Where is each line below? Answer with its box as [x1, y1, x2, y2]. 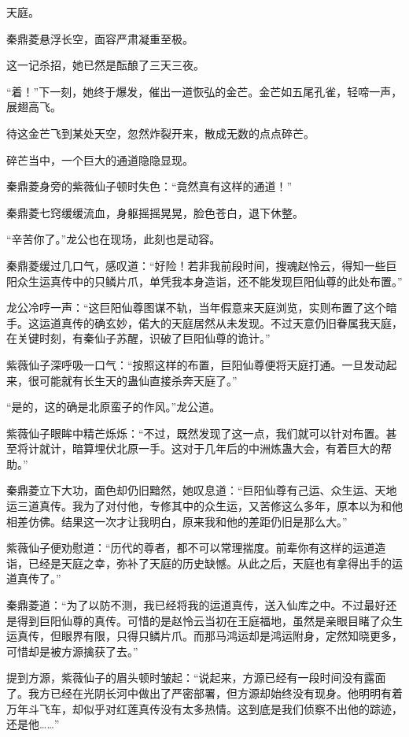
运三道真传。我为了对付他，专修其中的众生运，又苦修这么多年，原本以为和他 [6, 498, 403, 514]
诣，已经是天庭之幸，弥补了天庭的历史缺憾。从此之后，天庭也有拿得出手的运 [6, 554, 403, 571]
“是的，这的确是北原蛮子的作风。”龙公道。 [6, 398, 221, 415]
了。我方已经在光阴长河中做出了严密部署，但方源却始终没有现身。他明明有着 [6, 685, 403, 701]
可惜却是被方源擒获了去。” [6, 643, 138, 659]
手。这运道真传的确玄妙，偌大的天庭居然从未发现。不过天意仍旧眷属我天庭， [6, 314, 403, 331]
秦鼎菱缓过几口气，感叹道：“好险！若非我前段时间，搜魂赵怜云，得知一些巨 [6, 257, 397, 273]
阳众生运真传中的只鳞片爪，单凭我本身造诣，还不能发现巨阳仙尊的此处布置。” [6, 272, 403, 289]
